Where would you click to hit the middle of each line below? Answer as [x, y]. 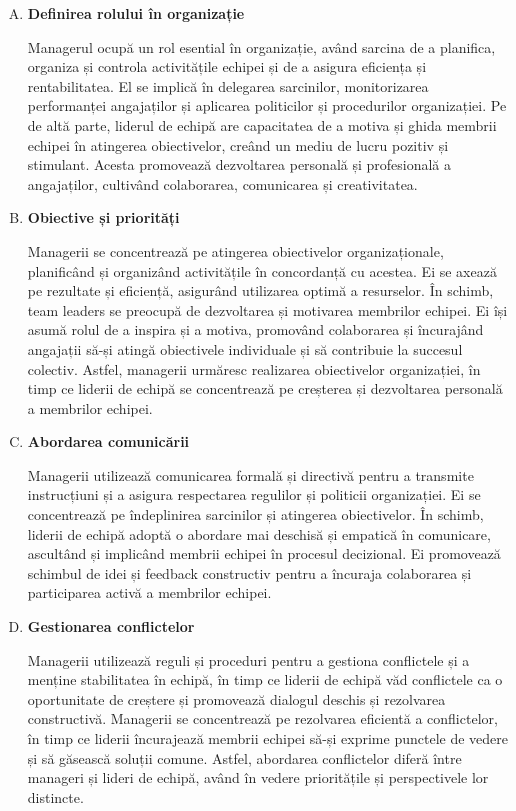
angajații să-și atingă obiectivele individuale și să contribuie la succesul [245, 348]
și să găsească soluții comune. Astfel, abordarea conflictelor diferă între [244, 757]
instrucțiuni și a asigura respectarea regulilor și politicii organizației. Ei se [254, 494]
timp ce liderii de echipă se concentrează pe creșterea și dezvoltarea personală [265, 388]
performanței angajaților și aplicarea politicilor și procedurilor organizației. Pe [267, 105]
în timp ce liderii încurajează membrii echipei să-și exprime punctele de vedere [267, 738]
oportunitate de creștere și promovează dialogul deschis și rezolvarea [236, 698]
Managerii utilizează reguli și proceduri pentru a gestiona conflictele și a [248, 659]
